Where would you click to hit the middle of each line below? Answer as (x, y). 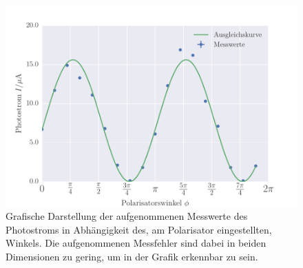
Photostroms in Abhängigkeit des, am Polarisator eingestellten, (139, 229)
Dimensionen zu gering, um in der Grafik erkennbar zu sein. (132, 256)
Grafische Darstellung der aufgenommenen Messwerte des (127, 216)
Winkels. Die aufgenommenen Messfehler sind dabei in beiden (136, 243)
